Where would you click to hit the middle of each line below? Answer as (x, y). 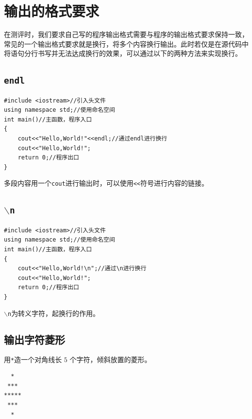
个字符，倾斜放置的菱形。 (110, 359)
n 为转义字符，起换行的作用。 (54, 313)
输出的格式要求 (52, 11)
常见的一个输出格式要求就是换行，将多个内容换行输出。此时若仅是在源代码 (123, 44)
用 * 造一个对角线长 (33, 359)
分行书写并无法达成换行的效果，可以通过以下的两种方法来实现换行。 (133, 53)
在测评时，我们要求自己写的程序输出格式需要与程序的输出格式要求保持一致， (126, 34)
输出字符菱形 (34, 339)
